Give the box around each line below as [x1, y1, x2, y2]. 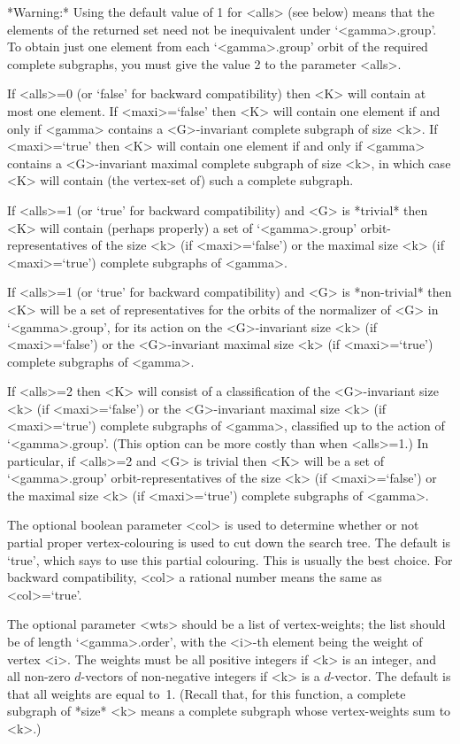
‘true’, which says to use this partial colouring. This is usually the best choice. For [7, 550, 453, 569]
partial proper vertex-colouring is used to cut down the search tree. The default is [7, 533, 451, 552]
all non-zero [7, 667, 71, 686]
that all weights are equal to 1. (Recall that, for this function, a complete [7, 684, 406, 702]
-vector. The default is [330, 667, 451, 686]
